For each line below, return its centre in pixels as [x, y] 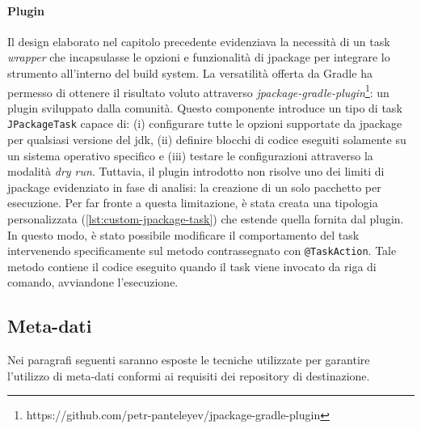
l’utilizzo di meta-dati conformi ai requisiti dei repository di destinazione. [189, 375]
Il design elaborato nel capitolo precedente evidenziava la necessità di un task [199, 41]
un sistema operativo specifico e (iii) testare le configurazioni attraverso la [190, 155]
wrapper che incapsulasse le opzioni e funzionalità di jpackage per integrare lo [199, 57]
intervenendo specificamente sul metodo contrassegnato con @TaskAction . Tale [202, 251]
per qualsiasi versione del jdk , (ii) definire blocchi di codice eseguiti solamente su [207, 140]
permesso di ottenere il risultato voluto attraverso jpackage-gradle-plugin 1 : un [198, 91]
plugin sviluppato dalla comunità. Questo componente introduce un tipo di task [205, 107]
